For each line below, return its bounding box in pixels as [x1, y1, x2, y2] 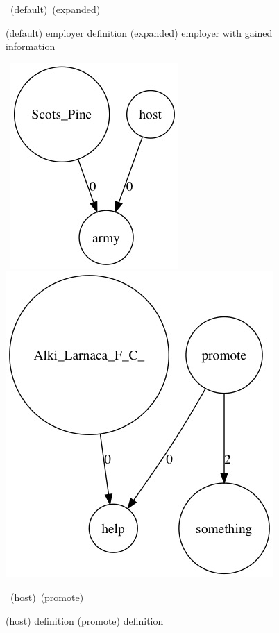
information [6, 39, 56, 53]
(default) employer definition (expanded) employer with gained [6, 25, 273, 40]
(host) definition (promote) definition [6, 613, 164, 627]
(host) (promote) [10, 589, 84, 604]
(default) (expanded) [10, 2, 101, 16]
